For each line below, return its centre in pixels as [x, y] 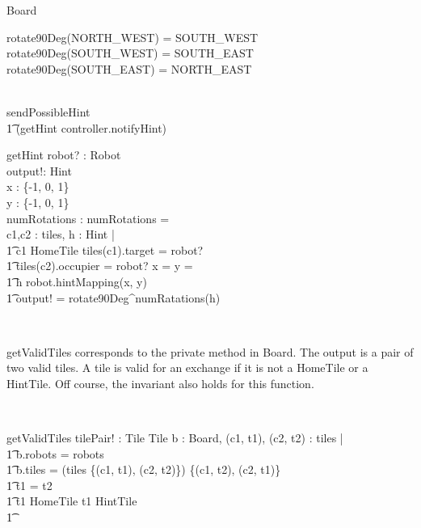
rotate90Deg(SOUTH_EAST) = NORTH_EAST [129, 68]
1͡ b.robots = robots [55, 453]
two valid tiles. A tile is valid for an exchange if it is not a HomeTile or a [187, 367]
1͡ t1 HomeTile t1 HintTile [72, 501]
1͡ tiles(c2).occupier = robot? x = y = [100, 266]
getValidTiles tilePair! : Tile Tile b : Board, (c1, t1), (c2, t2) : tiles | [175, 438]
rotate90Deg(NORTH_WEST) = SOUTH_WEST [133, 37]
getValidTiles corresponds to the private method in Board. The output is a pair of [210, 351]
